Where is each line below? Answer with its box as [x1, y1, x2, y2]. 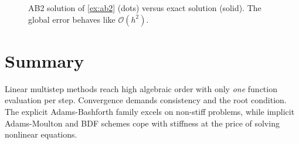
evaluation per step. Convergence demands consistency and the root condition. [5, 94, 287, 106]
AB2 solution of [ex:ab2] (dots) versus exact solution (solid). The [28, 2, 261, 13]
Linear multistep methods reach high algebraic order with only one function [5, 82, 277, 94]
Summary [5, 48, 84, 72]
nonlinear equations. [5, 128, 77, 141]
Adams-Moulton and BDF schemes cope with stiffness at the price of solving [5, 117, 280, 129]
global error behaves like [28, 13, 115, 25]
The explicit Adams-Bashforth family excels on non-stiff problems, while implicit [5, 105, 295, 117]
